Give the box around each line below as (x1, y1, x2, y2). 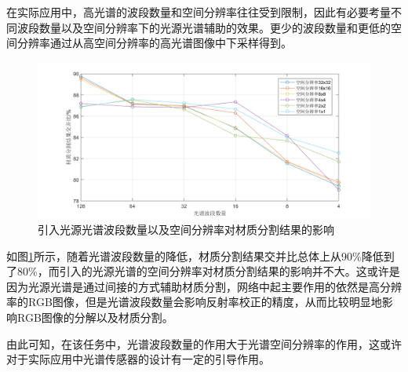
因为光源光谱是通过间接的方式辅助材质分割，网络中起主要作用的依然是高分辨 (6, 278, 402, 294)
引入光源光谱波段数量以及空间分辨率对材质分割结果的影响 (38, 221, 334, 237)
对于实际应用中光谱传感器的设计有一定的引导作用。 (6, 351, 270, 367)
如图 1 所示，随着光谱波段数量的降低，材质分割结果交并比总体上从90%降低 (6, 247, 384, 264)
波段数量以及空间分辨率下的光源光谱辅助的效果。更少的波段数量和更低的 (16, 19, 391, 35)
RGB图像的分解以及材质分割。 (16, 308, 173, 325)
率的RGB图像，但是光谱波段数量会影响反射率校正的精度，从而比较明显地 (6, 294, 382, 310)
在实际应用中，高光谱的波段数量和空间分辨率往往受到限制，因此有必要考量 (6, 4, 391, 20)
